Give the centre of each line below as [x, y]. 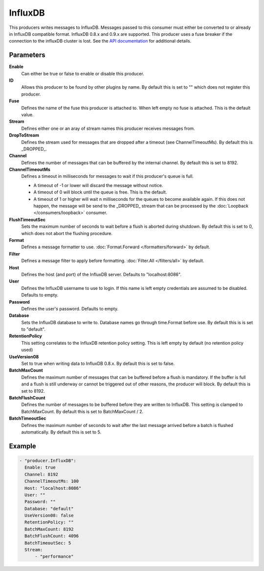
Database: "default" [49, 509]
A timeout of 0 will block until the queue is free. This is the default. [100, 192]
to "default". [33, 329]
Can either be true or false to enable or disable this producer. [83, 73]
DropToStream [24, 135]
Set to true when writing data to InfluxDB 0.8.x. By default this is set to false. [98, 364]
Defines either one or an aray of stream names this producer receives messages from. [108, 128]
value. [27, 115]
